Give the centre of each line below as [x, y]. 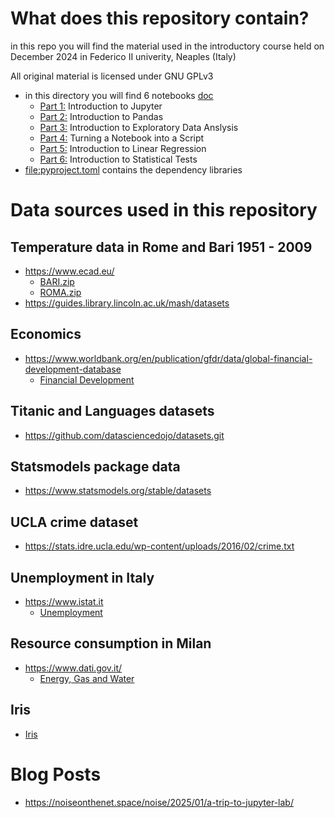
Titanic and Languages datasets [112, 411]
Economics [46, 334]
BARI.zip [57, 281]
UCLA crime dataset [74, 522]
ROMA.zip [60, 292]
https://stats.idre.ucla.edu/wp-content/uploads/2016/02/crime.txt [159, 546]
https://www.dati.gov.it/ [73, 668]
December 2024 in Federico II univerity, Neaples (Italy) [123, 56]
